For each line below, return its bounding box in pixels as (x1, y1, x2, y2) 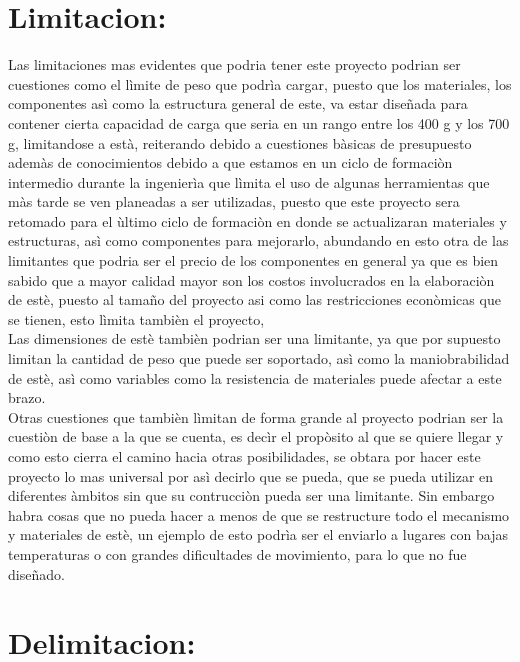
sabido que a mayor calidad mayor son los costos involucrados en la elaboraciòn (8, 269, 495, 290)
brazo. (8, 387, 46, 408)
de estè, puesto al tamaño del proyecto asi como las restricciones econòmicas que (8, 289, 501, 310)
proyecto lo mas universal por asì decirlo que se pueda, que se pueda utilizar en (8, 465, 494, 486)
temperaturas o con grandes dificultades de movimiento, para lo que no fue (8, 543, 467, 564)
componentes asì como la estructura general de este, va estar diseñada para (8, 93, 468, 114)
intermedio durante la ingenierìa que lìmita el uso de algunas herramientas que (8, 171, 490, 192)
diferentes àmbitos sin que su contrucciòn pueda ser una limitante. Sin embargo (8, 485, 495, 506)
